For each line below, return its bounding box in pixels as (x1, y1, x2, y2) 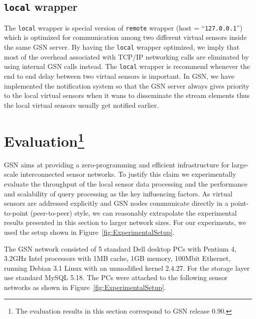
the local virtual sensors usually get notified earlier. (4, 99, 159, 110)
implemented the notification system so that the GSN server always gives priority (4, 80, 250, 91)
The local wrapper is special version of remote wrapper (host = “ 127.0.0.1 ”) (4, 22, 243, 32)
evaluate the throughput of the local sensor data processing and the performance (4, 178, 248, 189)
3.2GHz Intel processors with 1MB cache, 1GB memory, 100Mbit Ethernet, (4, 253, 231, 263)
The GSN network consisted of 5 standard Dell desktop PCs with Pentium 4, (4, 243, 237, 254)
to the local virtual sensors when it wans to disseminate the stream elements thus (4, 90, 250, 100)
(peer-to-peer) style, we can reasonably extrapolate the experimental (30, 207, 237, 218)
